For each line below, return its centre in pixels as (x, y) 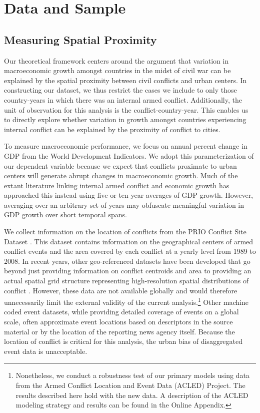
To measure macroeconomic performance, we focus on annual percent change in (126, 146)
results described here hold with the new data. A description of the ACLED (132, 395)
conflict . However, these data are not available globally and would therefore (121, 290)
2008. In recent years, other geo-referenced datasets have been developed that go (127, 261)
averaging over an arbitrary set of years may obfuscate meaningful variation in (124, 204)
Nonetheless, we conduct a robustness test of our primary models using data (132, 375)
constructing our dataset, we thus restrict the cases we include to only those (120, 90)
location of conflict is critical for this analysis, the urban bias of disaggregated (123, 341)
